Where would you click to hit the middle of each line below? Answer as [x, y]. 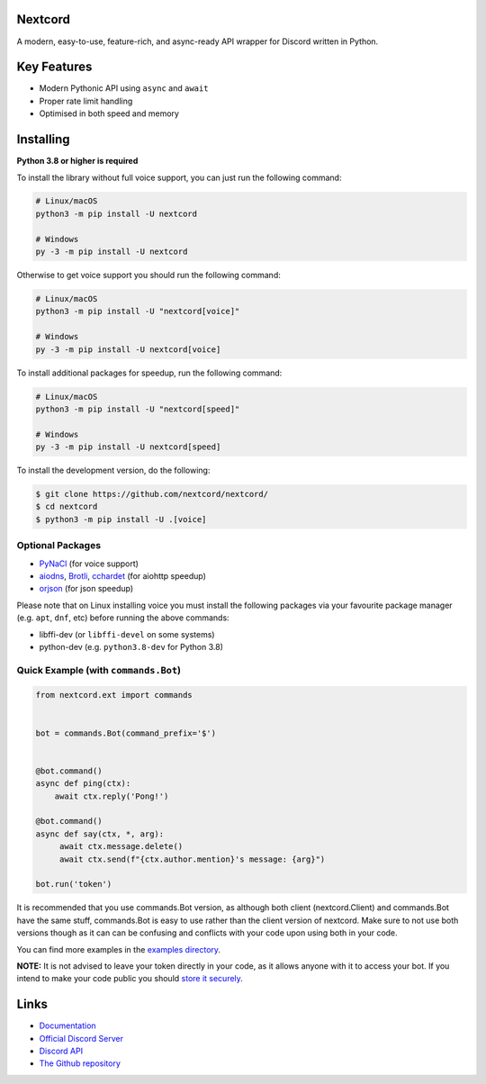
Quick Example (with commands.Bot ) [99, 670]
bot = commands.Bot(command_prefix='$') [126, 733]
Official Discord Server [81, 1038]
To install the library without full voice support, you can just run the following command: [179, 177]
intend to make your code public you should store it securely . [130, 979]
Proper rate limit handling [86, 101]
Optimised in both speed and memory [109, 113]
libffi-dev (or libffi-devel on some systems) [127, 634]
